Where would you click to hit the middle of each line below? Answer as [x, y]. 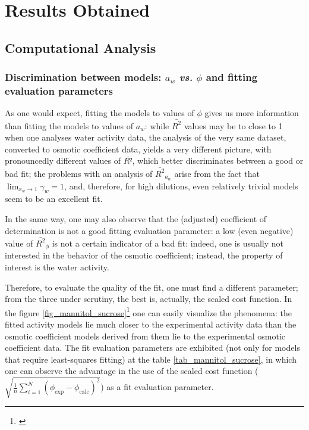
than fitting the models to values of [69, 125]
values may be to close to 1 [233, 125]
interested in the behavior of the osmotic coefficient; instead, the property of [144, 255]
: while [157, 125]
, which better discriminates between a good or [218, 161]
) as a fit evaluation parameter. [157, 387]
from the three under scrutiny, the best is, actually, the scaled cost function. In [149, 299]
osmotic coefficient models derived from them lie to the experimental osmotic [145, 336]
